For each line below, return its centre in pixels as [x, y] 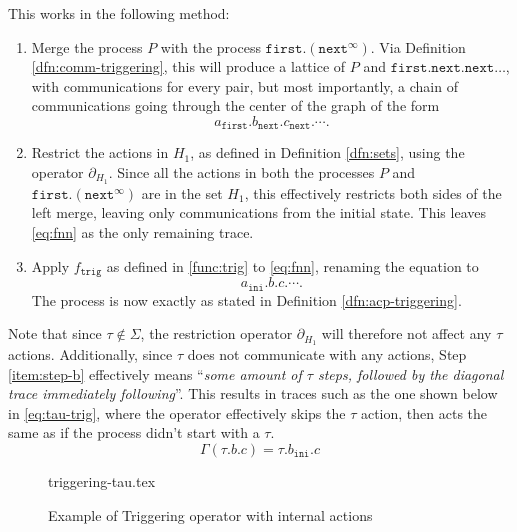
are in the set [182, 192]
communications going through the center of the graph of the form [235, 105]
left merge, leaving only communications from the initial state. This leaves [258, 212]
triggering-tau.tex [102, 480]
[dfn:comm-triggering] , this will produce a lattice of [188, 66]
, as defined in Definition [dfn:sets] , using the [327, 152]
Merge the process [87, 46]
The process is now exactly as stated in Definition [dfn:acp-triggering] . [246, 299]
